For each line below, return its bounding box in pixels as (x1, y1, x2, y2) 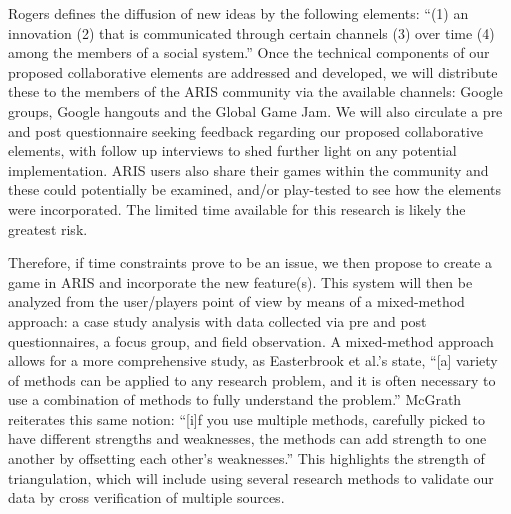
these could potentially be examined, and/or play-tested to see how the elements (8, 179, 502, 200)
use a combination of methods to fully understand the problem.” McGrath (8, 389, 462, 410)
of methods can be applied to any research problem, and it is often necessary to (8, 369, 496, 390)
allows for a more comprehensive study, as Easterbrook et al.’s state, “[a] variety (8, 350, 498, 371)
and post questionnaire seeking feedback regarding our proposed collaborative (8, 120, 484, 141)
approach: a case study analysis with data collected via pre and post (8, 310, 427, 331)
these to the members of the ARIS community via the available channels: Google (8, 81, 503, 102)
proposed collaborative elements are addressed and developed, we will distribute (8, 61, 498, 82)
